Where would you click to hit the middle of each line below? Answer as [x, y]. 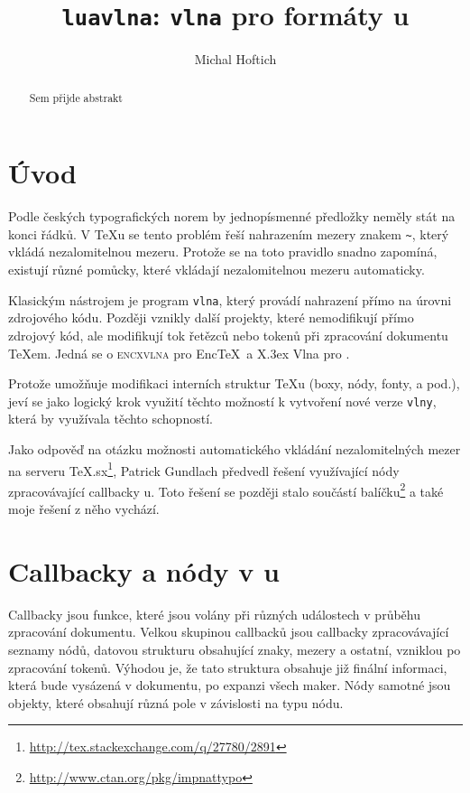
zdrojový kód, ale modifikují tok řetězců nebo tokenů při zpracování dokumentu [228, 335]
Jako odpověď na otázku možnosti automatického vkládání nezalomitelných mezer [235, 448]
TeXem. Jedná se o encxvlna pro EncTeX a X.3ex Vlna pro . [179, 353]
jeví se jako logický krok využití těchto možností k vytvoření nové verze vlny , [222, 401]
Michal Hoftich [235, 59]
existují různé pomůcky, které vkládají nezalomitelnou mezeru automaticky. [217, 270]
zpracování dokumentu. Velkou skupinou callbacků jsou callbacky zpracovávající [229, 632]
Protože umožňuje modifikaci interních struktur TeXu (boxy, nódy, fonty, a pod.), [234, 383]
